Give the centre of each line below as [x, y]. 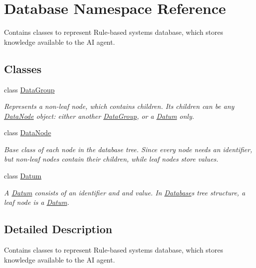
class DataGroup [30, 89]
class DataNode [28, 133]
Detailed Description [58, 229]
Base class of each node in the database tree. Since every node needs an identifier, [128, 149]
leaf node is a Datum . [37, 202]
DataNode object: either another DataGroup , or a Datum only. [99, 116]
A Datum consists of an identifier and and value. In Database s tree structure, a [125, 192]
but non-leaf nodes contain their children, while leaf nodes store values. [111, 159]
